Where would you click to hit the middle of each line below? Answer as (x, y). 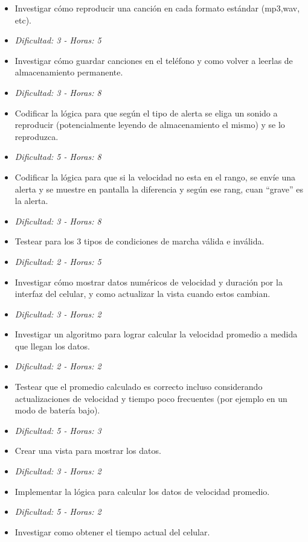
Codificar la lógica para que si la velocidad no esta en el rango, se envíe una (155, 177)
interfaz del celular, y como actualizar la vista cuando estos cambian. (143, 294)
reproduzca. (37, 136)
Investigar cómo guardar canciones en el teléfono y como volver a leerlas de (154, 60)
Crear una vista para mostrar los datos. (88, 451)
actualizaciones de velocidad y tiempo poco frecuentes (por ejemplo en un (151, 398)
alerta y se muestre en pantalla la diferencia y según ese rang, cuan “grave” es (159, 189)
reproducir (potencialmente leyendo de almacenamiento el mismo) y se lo (150, 125)
